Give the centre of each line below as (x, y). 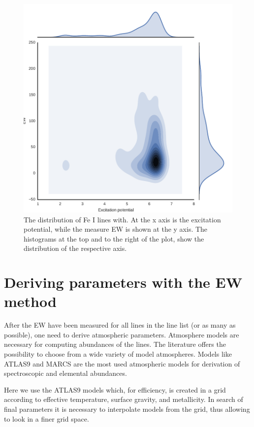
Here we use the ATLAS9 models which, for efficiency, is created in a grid (115, 389)
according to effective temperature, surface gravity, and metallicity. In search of (124, 399)
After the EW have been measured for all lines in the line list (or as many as (120, 325)
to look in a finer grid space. (47, 418)
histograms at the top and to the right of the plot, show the (114, 238)
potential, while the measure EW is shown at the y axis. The (116, 229)
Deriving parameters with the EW (123, 282)
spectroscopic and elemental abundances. (65, 373)
